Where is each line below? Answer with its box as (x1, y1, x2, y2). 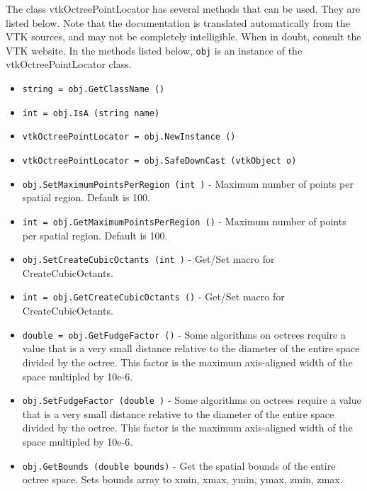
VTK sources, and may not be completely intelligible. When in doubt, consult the (6, 29, 361, 44)
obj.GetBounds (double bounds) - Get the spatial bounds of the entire (22, 458, 336, 473)
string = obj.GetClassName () (22, 84, 165, 95)
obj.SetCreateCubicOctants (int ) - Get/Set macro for (22, 252, 275, 266)
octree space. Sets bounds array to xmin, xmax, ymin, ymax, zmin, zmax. (22, 472, 343, 487)
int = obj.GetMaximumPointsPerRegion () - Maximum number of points (22, 213, 346, 228)
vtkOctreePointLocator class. (6, 57, 132, 72)
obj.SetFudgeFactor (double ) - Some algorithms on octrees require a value (22, 393, 361, 407)
